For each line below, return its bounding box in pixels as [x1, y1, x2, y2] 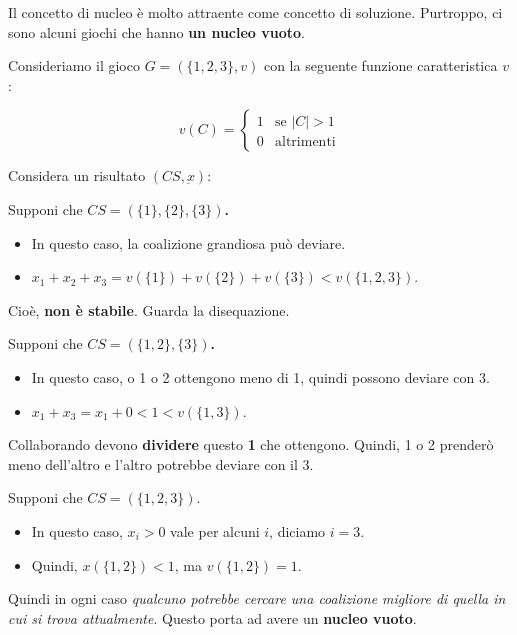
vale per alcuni [170, 520, 260, 541]
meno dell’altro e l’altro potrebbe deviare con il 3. [8, 453, 314, 474]
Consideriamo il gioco [8, 55, 140, 76]
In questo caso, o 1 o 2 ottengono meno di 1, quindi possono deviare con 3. [31, 366, 490, 387]
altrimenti [275, 135, 336, 150]
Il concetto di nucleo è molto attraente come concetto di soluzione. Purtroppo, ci [8, 2, 503, 22]
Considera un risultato [8, 165, 146, 186]
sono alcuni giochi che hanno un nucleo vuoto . [8, 21, 305, 42]
